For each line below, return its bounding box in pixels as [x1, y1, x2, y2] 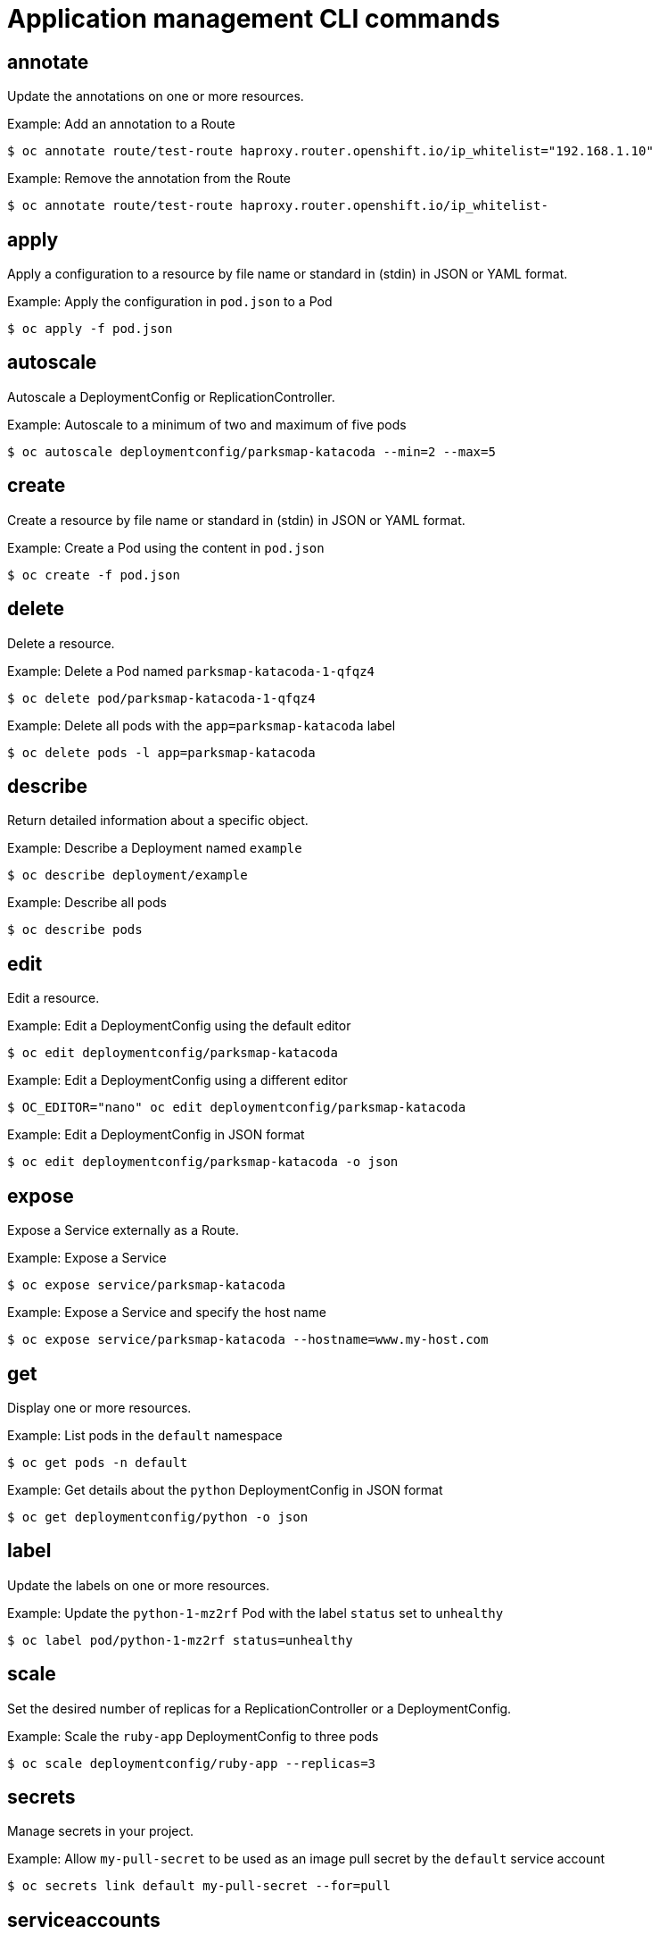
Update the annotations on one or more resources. [7, 88, 304, 104]
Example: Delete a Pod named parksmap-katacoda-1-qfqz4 [7, 663, 375, 679]
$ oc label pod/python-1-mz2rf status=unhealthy [7, 1632, 353, 1647]
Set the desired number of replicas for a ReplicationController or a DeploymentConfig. [7, 1700, 512, 1716]
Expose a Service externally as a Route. [7, 1222, 240, 1238]
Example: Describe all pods [7, 895, 167, 911]
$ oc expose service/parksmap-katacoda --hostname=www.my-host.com [7, 1332, 489, 1347]
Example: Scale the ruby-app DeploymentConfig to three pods [7, 1728, 379, 1744]
